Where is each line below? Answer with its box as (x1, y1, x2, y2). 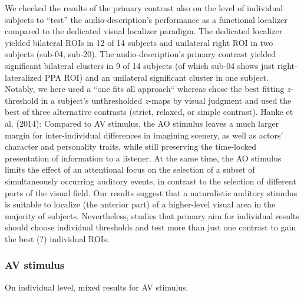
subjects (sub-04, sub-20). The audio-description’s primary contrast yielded (5, 48, 276, 60)
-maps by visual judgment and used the (148, 94, 292, 106)
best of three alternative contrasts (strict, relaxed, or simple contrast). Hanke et (5, 105, 293, 118)
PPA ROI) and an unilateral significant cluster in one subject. (44, 71, 269, 83)
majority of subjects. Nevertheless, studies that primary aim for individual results (5, 209, 299, 222)
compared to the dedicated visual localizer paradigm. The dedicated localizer (5, 25, 283, 37)
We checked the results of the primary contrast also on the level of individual (5, 2, 283, 14)
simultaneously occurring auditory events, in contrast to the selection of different (5, 174, 296, 187)
